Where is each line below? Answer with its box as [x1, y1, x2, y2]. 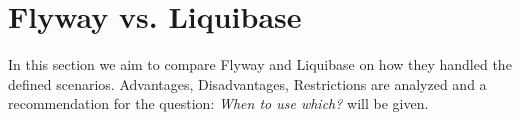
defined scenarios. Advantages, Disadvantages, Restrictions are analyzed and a [8, 73, 487, 94]
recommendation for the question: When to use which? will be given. [8, 93, 429, 114]
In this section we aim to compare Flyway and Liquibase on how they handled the [8, 54, 512, 75]
